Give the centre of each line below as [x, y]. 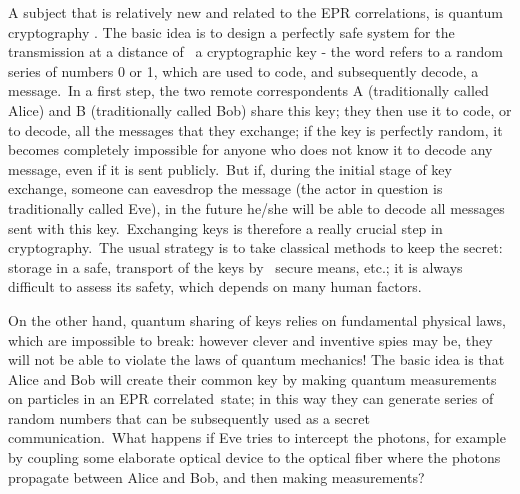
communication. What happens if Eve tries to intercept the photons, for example [257, 437]
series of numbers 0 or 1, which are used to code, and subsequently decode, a [243, 70]
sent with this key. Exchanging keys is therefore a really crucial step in [225, 227]
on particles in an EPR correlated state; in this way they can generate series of [251, 398]
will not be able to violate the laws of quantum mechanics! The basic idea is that [256, 359]
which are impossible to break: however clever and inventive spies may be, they [250, 339]
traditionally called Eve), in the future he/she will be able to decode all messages [256, 207]
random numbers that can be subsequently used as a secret [189, 417]
